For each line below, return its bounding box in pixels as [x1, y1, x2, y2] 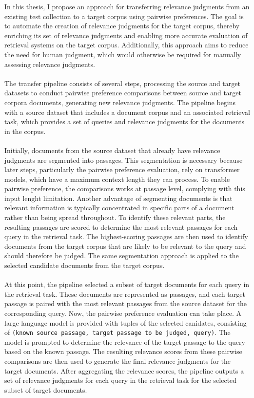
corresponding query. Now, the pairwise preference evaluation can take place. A [4, 308, 242, 318]
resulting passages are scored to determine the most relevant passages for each [4, 221, 238, 232]
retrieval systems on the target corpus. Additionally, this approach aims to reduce [4, 40, 249, 50]
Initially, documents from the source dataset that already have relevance [4, 145, 220, 155]
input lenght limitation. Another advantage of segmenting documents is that [4, 193, 233, 203]
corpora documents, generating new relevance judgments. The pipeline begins [4, 97, 236, 107]
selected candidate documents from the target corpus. [4, 260, 165, 270]
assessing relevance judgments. [4, 59, 95, 69]
